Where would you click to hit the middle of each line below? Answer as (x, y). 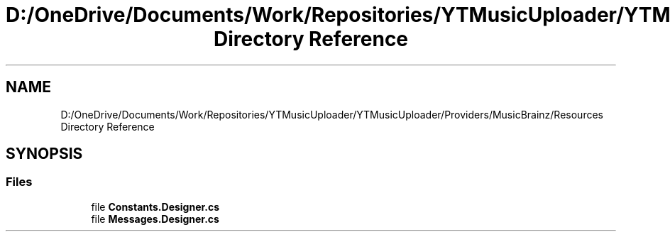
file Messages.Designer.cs (155, 219)
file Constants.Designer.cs (155, 206)
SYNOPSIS (44, 154)
